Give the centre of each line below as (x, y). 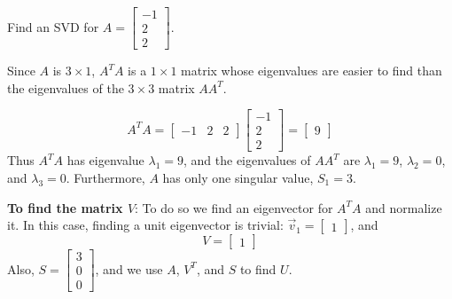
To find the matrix (65, 207)
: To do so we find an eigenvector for (234, 207)
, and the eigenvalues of (247, 160)
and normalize (404, 207)
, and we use (129, 268)
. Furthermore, (105, 177)
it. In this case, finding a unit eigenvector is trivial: (145, 225)
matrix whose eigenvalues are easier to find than (312, 71)
